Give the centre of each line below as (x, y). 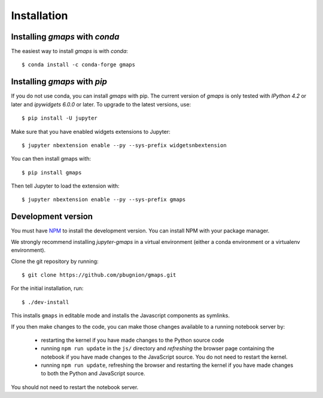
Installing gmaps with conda (65, 37)
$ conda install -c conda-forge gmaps (79, 65)
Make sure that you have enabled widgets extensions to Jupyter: (91, 131)
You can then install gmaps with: (51, 159)
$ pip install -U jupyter (60, 118)
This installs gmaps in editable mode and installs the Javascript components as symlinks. (121, 316)
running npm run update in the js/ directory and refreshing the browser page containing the (158, 348)
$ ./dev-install (45, 302)
